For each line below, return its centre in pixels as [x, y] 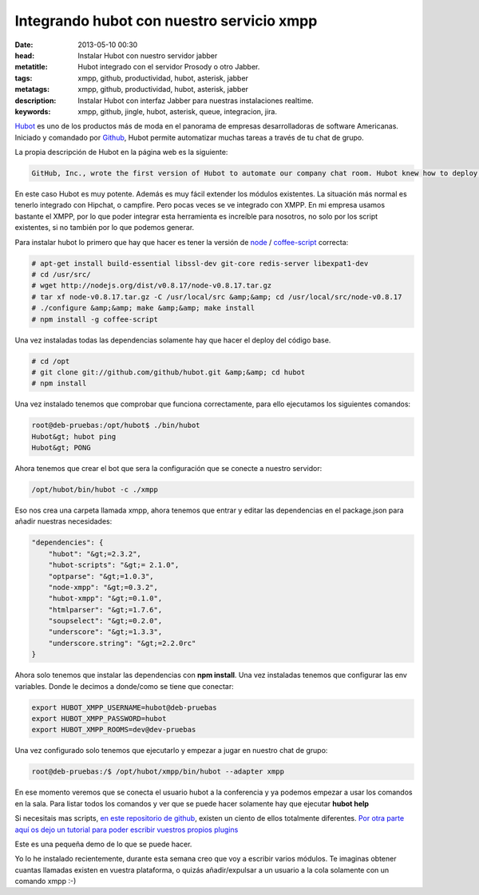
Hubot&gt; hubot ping [74, 436]
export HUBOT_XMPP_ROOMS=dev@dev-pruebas [114, 730]
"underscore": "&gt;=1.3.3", [105, 632]
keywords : [33, 111]
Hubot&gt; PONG [61, 448]
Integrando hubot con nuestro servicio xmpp [166, 21]
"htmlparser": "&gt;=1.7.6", [105, 610]
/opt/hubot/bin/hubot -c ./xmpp [95, 490]
